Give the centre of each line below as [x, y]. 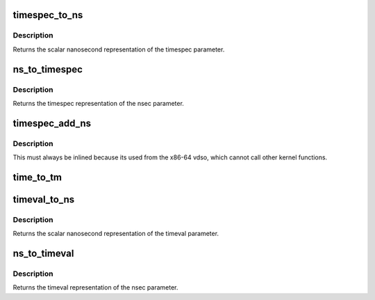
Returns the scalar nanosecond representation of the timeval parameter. [116, 234]
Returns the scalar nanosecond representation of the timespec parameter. [119, 49]
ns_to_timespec [48, 69]
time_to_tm [37, 177]
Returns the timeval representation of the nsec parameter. [95, 287]
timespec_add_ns [52, 123]
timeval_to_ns [44, 199]
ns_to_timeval [43, 254]
